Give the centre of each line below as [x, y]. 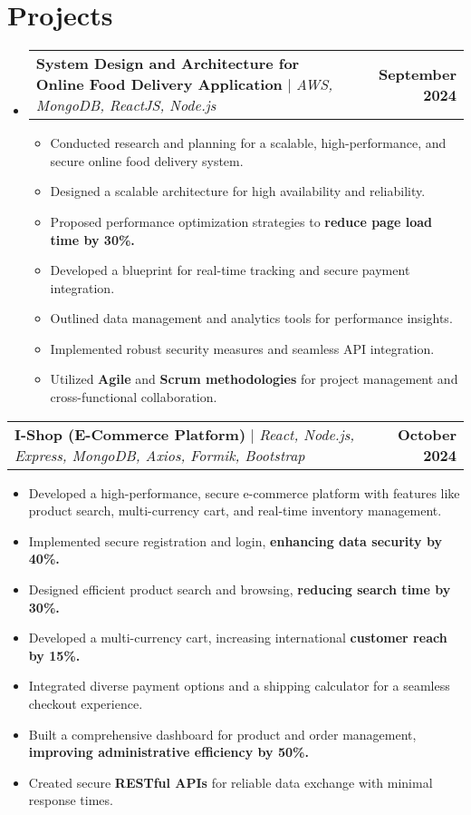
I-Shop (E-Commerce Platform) [130, 434]
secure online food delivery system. [147, 160]
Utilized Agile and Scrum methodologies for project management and [254, 379]
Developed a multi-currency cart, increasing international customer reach [238, 638]
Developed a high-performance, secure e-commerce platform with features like [244, 492]
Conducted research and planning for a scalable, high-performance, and [248, 143]
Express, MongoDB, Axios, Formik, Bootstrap [160, 455]
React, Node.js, [307, 434]
